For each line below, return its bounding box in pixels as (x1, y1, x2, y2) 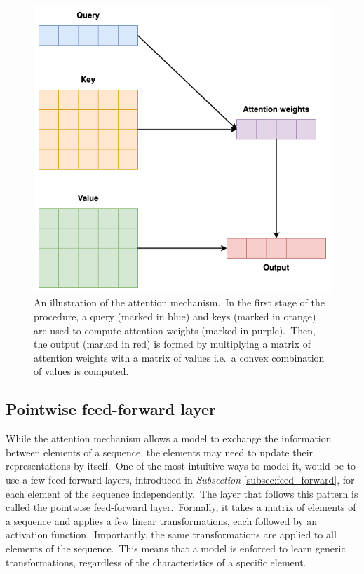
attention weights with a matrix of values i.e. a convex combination (34, 350, 325, 364)
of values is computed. (34, 364, 129, 378)
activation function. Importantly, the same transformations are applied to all (6, 527, 337, 542)
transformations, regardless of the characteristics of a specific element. (6, 554, 306, 569)
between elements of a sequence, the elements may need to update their (6, 444, 314, 459)
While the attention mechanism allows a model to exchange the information (6, 431, 332, 446)
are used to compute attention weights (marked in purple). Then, (34, 322, 316, 337)
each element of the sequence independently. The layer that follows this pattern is (6, 486, 358, 500)
